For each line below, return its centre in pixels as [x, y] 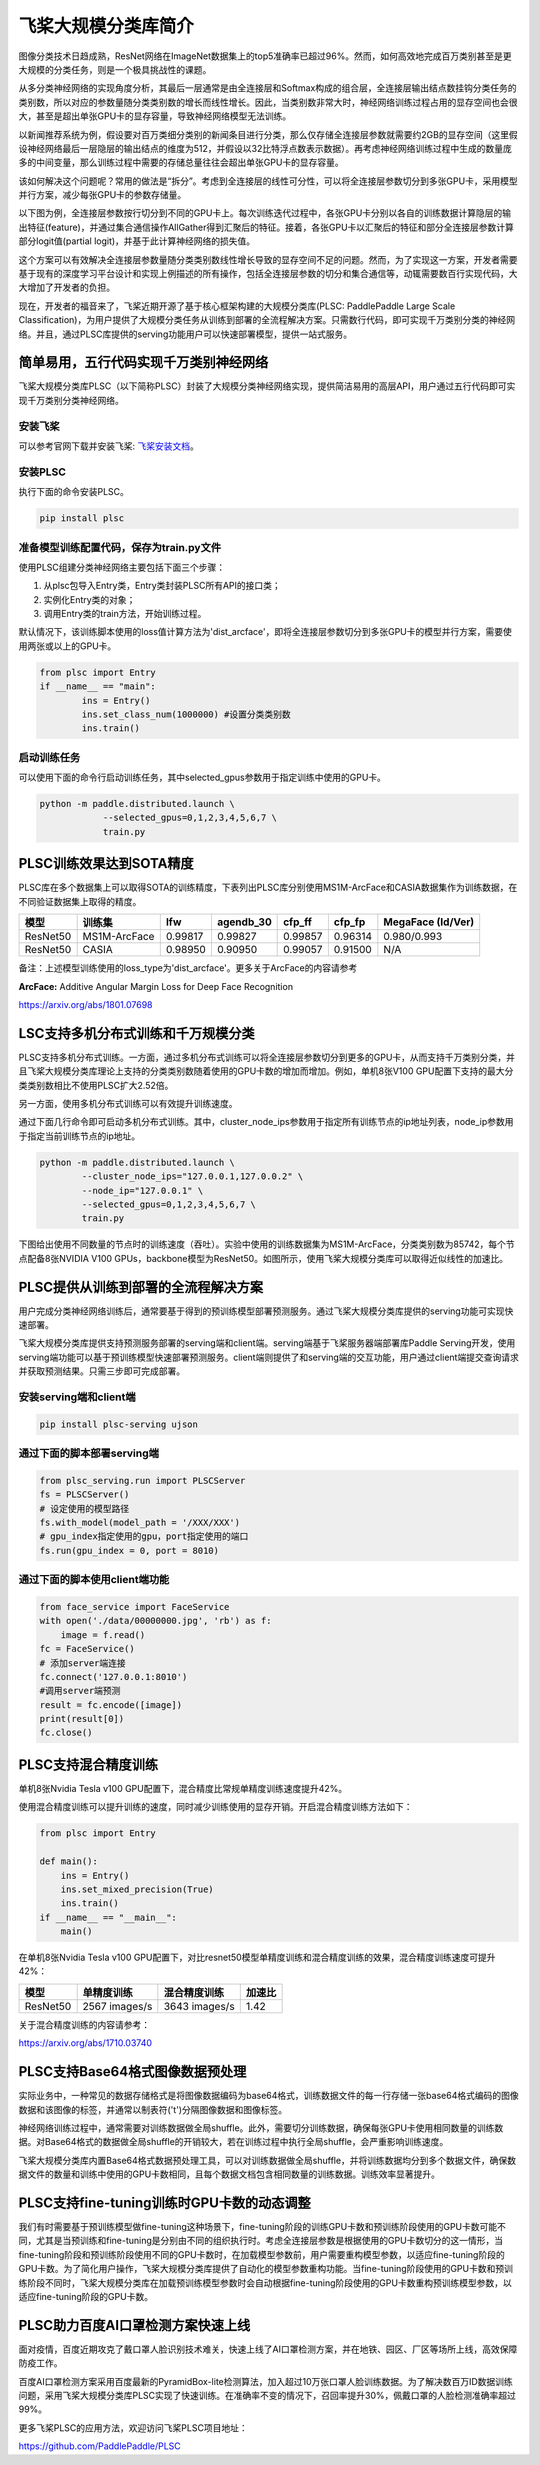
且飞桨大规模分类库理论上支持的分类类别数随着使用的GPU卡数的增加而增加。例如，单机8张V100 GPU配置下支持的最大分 [266, 1071]
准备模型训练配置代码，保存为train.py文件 [120, 547]
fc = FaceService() [87, 1649]
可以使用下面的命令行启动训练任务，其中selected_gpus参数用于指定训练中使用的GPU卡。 [202, 777]
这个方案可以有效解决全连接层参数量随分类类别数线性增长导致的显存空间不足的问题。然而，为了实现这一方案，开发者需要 [268, 259]
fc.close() [66, 1733]
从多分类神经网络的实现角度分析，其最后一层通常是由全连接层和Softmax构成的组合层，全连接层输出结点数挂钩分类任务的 [267, 88]
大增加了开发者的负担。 [66, 287]
